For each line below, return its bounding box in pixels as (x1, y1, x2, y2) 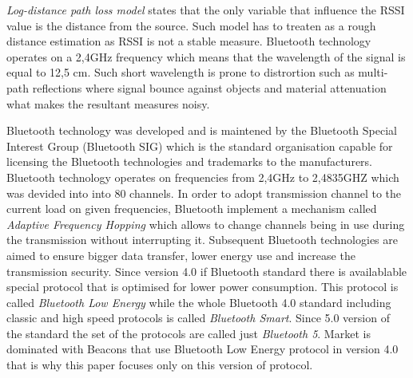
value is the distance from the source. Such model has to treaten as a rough (6, 17, 376, 33)
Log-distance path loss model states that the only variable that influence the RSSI (6, 2, 405, 18)
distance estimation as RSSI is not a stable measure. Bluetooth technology (6, 33, 371, 49)
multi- (358, 64, 388, 81)
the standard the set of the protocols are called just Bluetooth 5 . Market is (6, 325, 371, 341)
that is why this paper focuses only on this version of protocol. (6, 356, 313, 373)
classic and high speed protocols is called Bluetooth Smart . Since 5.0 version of (6, 309, 390, 326)
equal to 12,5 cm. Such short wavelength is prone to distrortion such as (6, 64, 355, 81)
